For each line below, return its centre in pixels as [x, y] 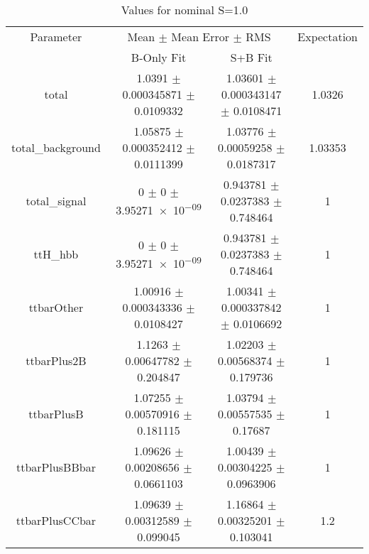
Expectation [327, 37]
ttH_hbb [56, 254]
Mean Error [200, 37]
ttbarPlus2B [56, 360]
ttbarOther [56, 307]
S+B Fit [251, 57]
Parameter [56, 37]
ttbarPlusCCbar [56, 520]
